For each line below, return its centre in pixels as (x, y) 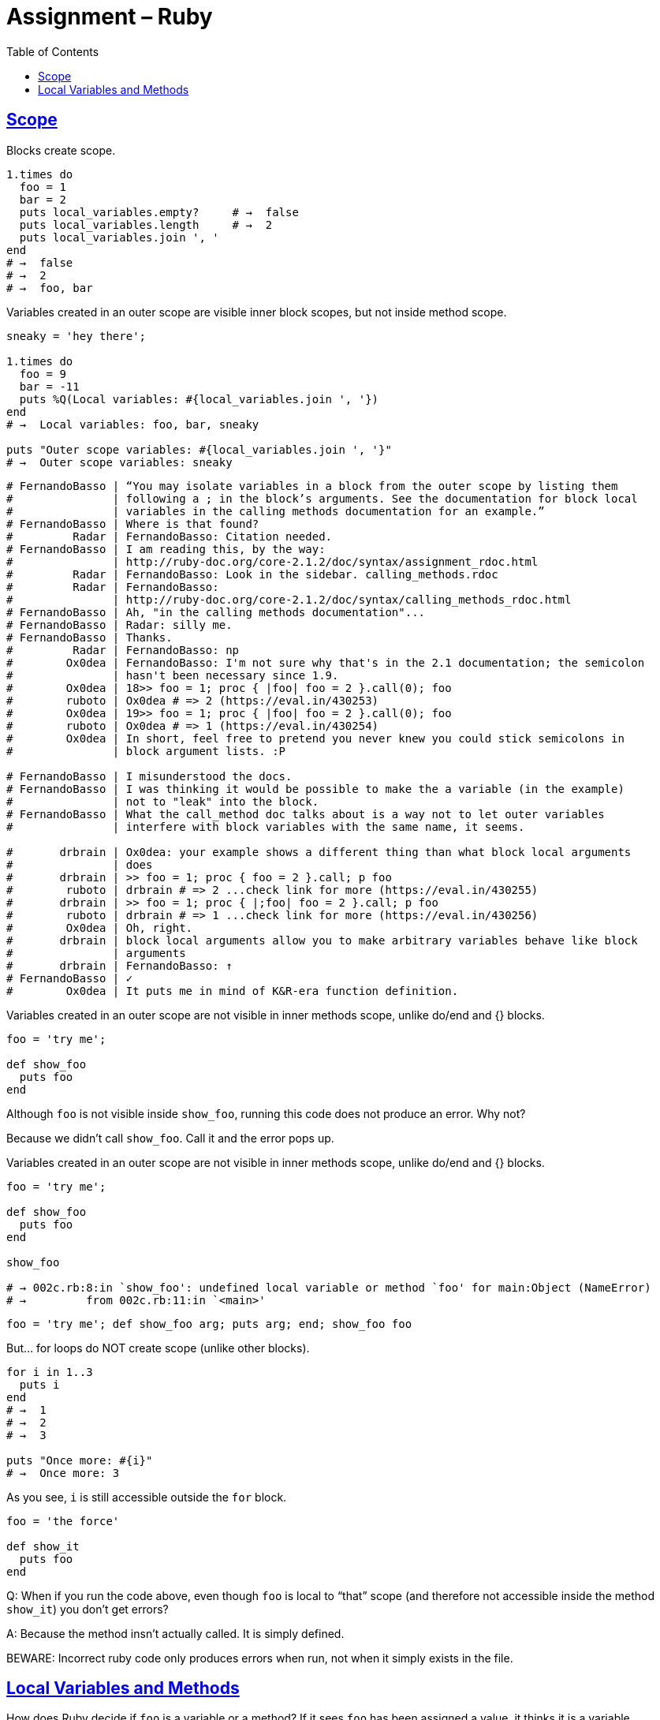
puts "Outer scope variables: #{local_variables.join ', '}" (199, 449)
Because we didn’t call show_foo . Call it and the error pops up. (170, 1138)
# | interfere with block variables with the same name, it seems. (266, 826)
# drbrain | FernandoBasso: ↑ (119, 965)
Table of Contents (53, 51)
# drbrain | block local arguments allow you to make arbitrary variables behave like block (322, 940)
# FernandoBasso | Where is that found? (133, 523)
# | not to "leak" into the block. (163, 801)
